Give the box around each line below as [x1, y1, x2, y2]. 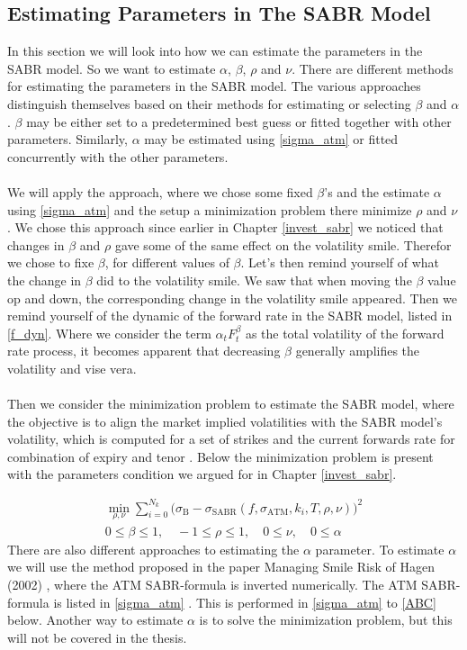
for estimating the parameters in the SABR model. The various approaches [7, 77, 421, 95]
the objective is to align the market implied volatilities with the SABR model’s [7, 411, 443, 430]
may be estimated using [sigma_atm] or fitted [144, 130, 399, 149]
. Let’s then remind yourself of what [240, 253, 440, 272]
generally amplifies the [295, 341, 420, 360]
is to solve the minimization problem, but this [199, 610, 453, 629]
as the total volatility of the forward [245, 323, 445, 342]
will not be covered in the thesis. [7, 627, 187, 646]
